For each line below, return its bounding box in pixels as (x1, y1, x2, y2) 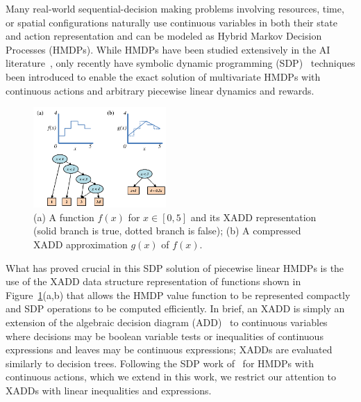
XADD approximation (33, 236, 128, 251)
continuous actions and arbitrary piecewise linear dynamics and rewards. (6, 83, 314, 97)
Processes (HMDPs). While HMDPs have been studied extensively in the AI (6, 42, 330, 56)
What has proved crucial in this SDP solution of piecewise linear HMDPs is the (6, 260, 344, 275)
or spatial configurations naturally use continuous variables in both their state (6, 15, 337, 29)
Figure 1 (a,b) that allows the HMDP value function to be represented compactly (6, 287, 351, 302)
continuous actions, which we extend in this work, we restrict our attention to (6, 369, 337, 384)
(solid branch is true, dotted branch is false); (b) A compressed (33, 223, 301, 238)
